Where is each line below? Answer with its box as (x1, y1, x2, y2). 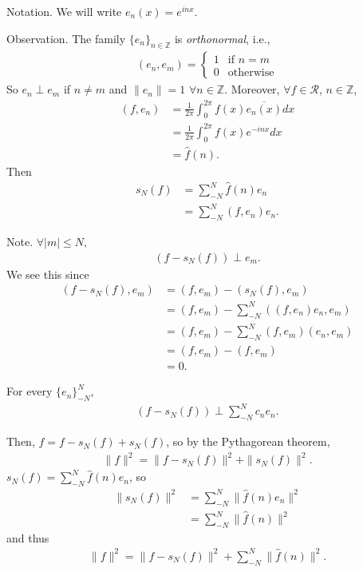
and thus (6, 529, 49, 546)
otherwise (227, 66, 274, 78)
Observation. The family (6, 30, 126, 46)
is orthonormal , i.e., (174, 30, 270, 46)
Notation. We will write (6, 3, 122, 19)
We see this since (6, 265, 89, 282)
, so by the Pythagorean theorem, (166, 433, 330, 450)
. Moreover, (224, 81, 280, 97)
